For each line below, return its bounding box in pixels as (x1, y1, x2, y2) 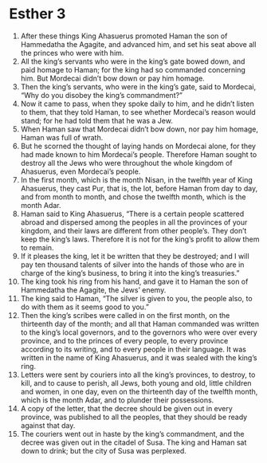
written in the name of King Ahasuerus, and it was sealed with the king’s (20, 352, 257, 363)
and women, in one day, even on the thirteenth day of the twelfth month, (20, 386, 258, 396)
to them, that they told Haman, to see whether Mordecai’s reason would (20, 107, 256, 116)
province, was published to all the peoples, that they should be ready (20, 412, 248, 422)
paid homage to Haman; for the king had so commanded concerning (20, 65, 246, 74)
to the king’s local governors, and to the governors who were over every (20, 328, 257, 337)
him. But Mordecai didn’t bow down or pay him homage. (20, 73, 206, 83)
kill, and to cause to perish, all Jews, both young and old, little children (20, 378, 252, 387)
